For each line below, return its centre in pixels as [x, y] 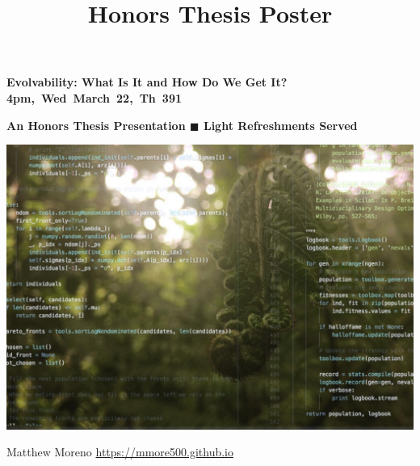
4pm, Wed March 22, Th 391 [94, 97]
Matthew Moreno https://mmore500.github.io [120, 452]
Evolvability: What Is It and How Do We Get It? [147, 82]
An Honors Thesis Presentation [96, 125]
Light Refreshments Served [280, 125]
